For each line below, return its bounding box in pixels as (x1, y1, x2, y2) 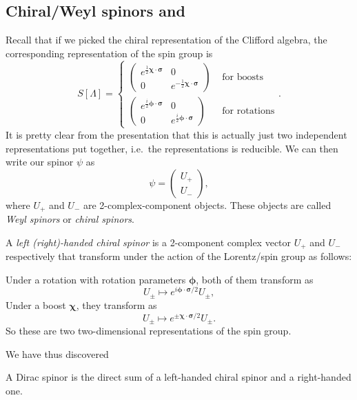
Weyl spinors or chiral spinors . (6, 212, 134, 226)
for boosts (222, 72, 263, 82)
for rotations (222, 106, 275, 116)
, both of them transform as (196, 272, 314, 286)
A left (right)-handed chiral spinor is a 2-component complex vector (6, 234, 292, 249)
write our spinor (6, 154, 74, 169)
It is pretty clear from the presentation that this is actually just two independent (6, 127, 347, 141)
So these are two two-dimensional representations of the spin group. (6, 323, 292, 338)
